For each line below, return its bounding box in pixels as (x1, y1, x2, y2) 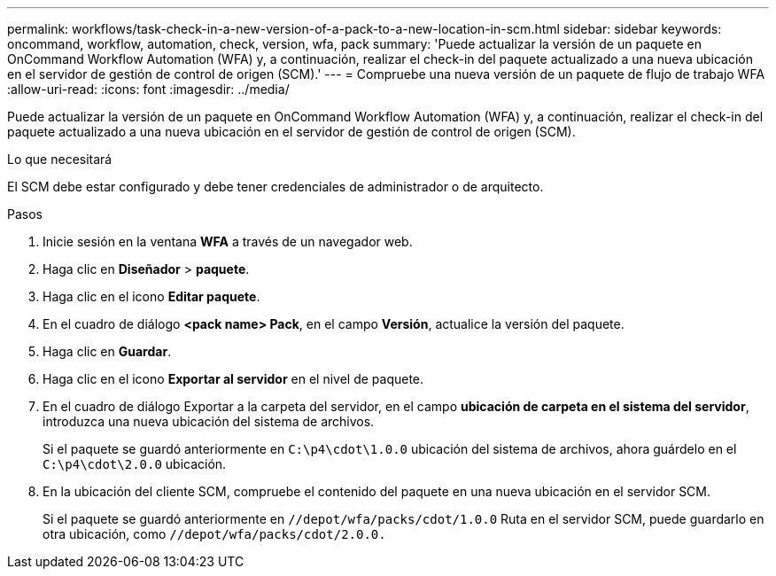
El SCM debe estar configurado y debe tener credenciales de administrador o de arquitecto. (7, 179, 544, 194)
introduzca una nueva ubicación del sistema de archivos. (43, 414, 375, 429)
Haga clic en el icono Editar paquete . (43, 289, 260, 304)
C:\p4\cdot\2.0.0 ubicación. (43, 456, 227, 471)
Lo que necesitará (7, 152, 113, 167)
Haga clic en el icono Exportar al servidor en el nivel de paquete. (43, 371, 424, 386)
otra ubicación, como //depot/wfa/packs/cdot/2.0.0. (43, 526, 386, 541)
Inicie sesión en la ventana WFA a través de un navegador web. (43, 234, 413, 249)
